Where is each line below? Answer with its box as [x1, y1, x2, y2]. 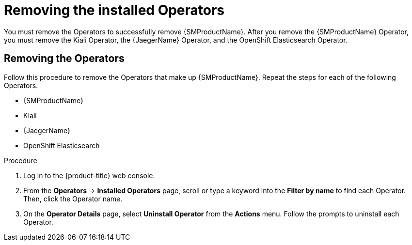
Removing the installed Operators [4, 2, 225, 18]
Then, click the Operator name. [23, 194, 123, 203]
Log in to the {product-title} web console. [23, 171, 155, 180]
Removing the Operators [4, 52, 125, 65]
